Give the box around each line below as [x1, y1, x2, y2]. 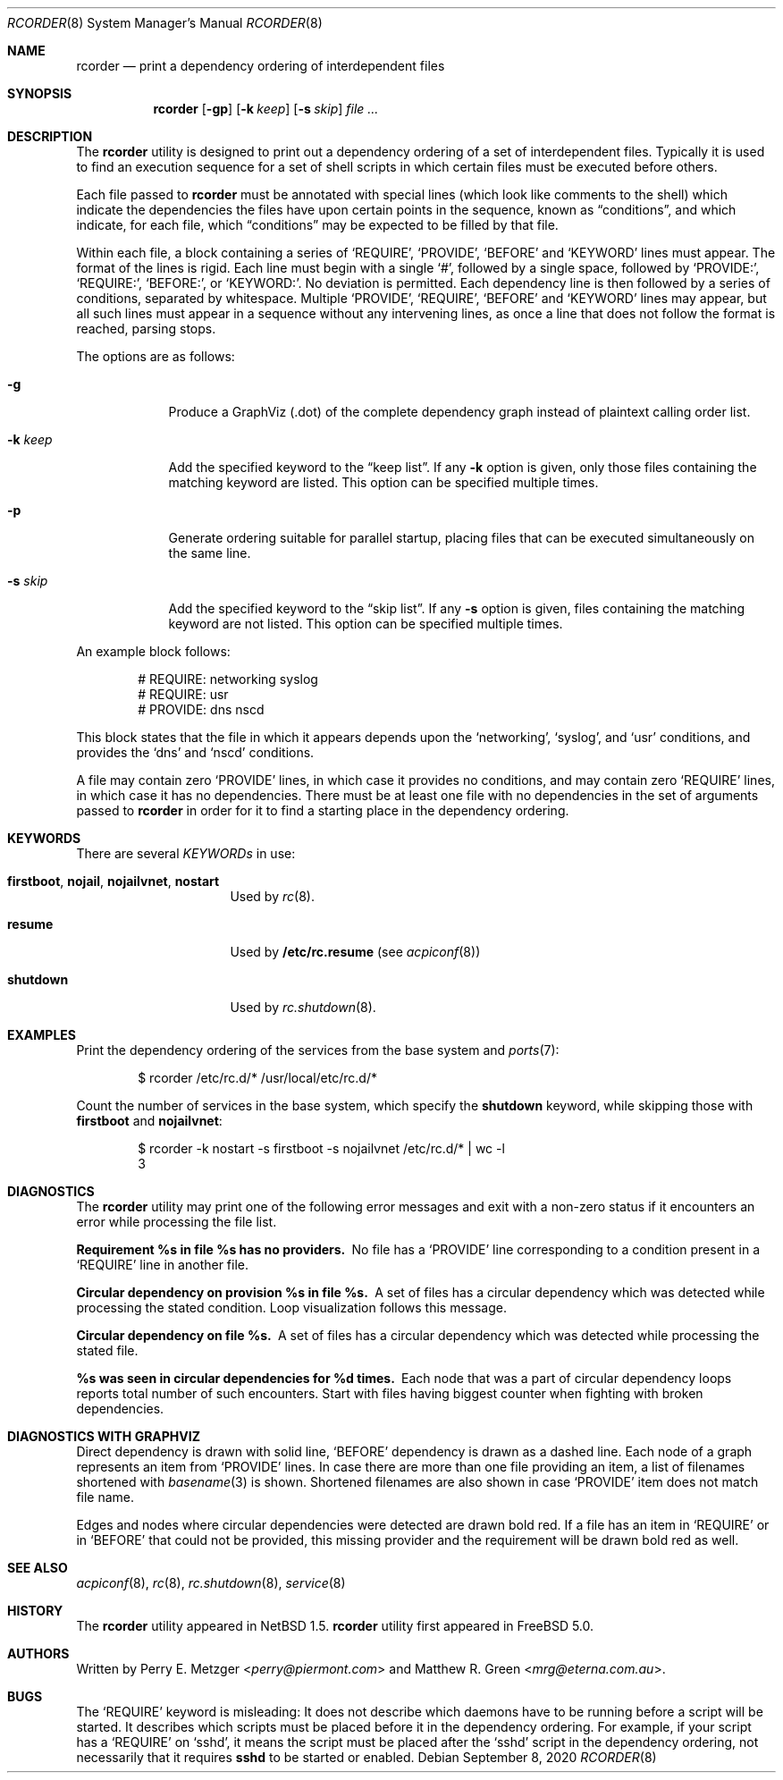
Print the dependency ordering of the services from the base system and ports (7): [76, 1042, 560, 1058]
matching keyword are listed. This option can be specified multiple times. [168, 475, 599, 490]
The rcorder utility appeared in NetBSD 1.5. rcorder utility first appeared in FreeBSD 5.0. [76, 1618, 594, 1633]
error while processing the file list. [76, 1214, 277, 1229]
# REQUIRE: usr [138, 687, 229, 702]
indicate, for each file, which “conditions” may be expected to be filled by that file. [76, 217, 559, 232]
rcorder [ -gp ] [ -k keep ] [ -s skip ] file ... [153, 101, 379, 116]
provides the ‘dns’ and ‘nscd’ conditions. [76, 745, 315, 760]
